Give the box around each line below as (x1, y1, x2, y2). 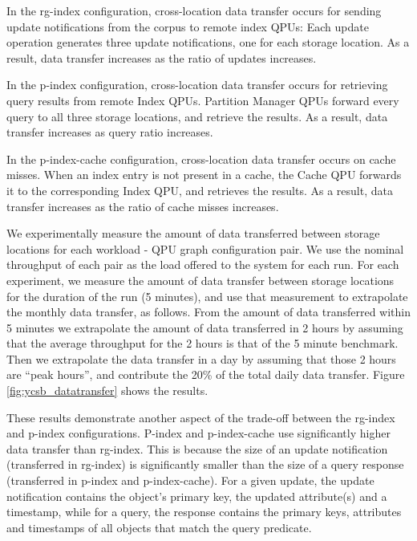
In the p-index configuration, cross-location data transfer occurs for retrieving (6, 76, 388, 93)
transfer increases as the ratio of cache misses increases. (6, 197, 279, 214)
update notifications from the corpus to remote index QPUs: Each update (6, 18, 369, 35)
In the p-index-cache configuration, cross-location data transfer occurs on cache (6, 150, 396, 167)
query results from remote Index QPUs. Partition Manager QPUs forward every (6, 92, 399, 108)
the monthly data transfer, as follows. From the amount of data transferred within (6, 303, 411, 320)
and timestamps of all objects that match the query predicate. (6, 519, 312, 535)
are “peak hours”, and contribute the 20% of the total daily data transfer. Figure (6, 366, 405, 383)
